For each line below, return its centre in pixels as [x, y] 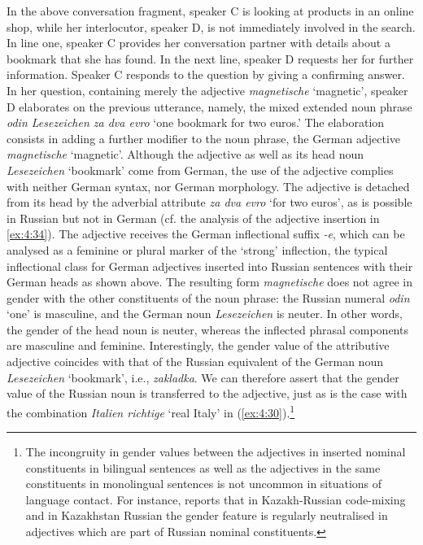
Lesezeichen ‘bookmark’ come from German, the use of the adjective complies [200, 170]
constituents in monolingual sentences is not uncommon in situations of [204, 484]
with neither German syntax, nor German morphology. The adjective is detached [208, 186]
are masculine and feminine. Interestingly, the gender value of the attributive [198, 345]
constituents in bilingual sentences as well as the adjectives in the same [203, 467]
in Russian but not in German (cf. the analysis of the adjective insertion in [193, 218]
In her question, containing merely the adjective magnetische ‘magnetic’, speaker [207, 90]
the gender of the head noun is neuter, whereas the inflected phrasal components [207, 329]
